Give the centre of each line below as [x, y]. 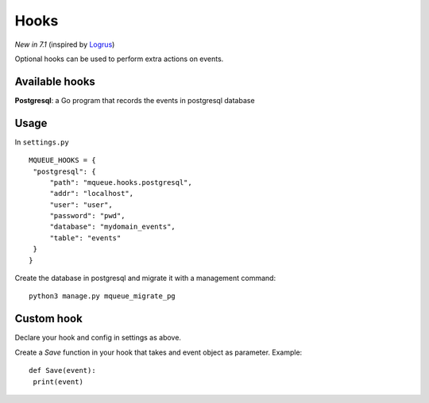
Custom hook [48, 319]
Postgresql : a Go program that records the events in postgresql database [135, 100]
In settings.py [42, 142]
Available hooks [55, 81]
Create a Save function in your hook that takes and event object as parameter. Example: [158, 352]
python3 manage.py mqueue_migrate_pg [102, 296]
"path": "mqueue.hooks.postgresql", [121, 182]
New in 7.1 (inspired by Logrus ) [65, 44]
